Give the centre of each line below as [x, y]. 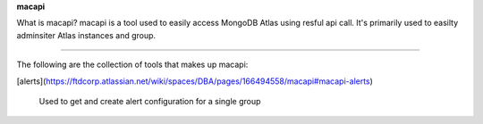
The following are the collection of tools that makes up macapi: [132, 65]
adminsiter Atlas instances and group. [86, 35]
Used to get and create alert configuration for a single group [150, 101]
